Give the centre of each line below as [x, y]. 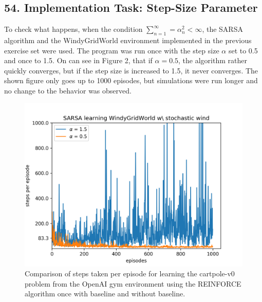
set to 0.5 [243, 50]
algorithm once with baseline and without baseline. [105, 294]
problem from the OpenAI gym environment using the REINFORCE [133, 283]
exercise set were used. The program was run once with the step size [112, 50]
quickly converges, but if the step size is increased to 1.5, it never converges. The [131, 70]
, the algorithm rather [213, 60]
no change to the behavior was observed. [68, 90]
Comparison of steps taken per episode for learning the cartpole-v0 [130, 273]
